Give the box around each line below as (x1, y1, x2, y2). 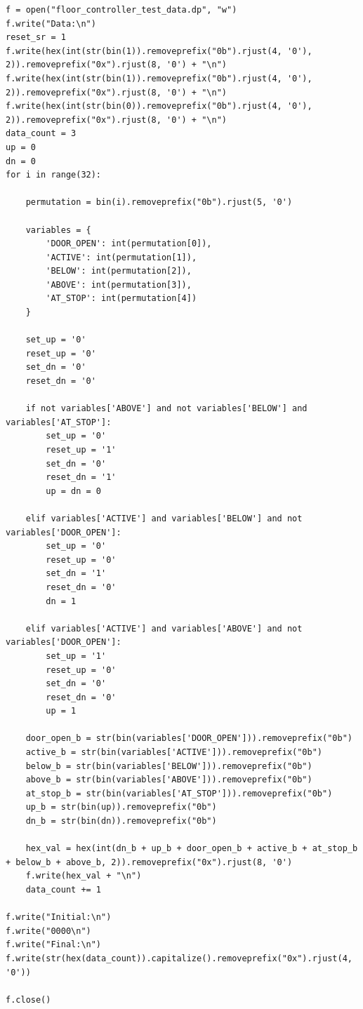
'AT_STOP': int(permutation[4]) (46, 293, 197, 304)
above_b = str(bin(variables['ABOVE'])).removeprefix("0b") (25, 775, 312, 785)
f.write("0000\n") (6, 926, 91, 936)
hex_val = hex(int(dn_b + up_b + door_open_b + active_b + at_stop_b (25, 843, 358, 854)
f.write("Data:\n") (6, 18, 96, 29)
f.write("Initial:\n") (6, 912, 112, 923)
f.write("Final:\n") (6, 940, 102, 950)
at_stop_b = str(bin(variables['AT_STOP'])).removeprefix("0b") (25, 788, 333, 798)
